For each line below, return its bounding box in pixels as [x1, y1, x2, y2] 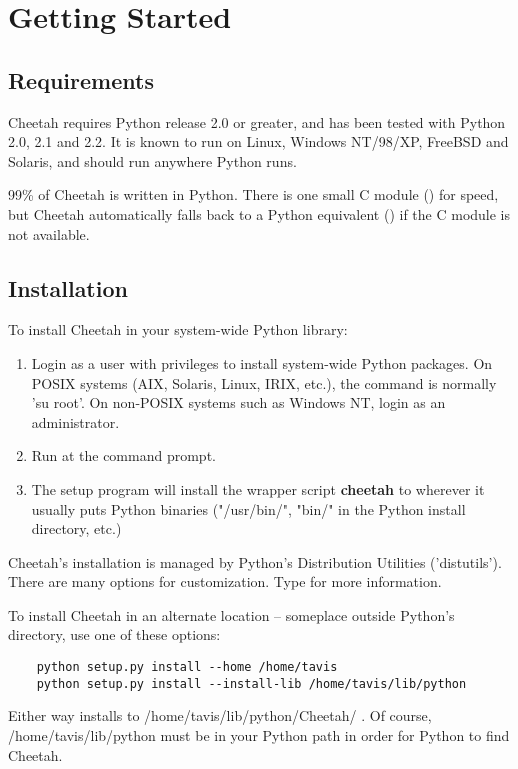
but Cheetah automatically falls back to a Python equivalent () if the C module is [8, 203, 511, 224]
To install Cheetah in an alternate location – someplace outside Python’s [8, 604, 455, 625]
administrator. [31, 411, 120, 432]
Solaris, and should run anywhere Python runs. [8, 150, 297, 171]
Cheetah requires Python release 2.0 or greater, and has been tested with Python [8, 111, 506, 132]
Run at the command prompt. [31, 445, 216, 466]
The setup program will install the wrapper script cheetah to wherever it [31, 478, 485, 499]
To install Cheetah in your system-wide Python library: [8, 319, 348, 340]
